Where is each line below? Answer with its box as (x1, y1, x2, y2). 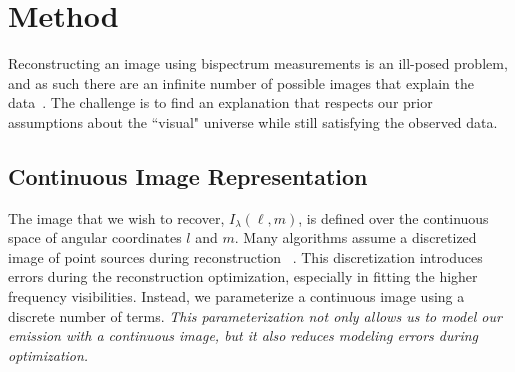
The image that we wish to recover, (8, 207, 225, 228)
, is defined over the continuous (298, 207, 489, 228)
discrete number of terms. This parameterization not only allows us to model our (8, 305, 502, 326)
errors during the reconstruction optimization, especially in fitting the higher (8, 266, 478, 287)
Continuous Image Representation (8, 160, 368, 191)
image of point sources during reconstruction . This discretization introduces (8, 246, 483, 267)
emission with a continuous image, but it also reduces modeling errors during (8, 325, 479, 346)
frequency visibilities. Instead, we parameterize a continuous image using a (8, 286, 465, 307)
